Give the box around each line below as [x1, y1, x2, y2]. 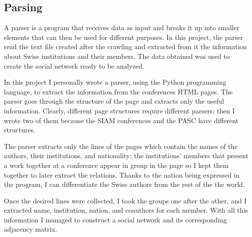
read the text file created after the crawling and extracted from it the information [4, 41, 247, 52]
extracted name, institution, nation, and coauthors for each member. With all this [4, 205, 248, 215]
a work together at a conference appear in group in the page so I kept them [4, 160, 229, 170]
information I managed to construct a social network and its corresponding [4, 214, 227, 224]
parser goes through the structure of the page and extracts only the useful [4, 96, 224, 106]
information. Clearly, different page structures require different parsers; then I [4, 105, 235, 115]
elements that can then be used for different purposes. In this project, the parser [4, 32, 243, 42]
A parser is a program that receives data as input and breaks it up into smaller [4, 22, 239, 33]
